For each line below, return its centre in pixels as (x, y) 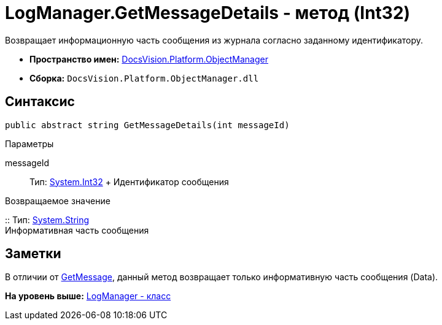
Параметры (29, 143)
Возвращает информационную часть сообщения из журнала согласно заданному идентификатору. (214, 40)
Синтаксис (40, 102)
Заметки (33, 254)
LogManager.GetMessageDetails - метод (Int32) (208, 13)
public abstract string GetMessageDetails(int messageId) (147, 125)
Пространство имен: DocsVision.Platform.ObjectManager (149, 59)
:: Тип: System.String (47, 220)
